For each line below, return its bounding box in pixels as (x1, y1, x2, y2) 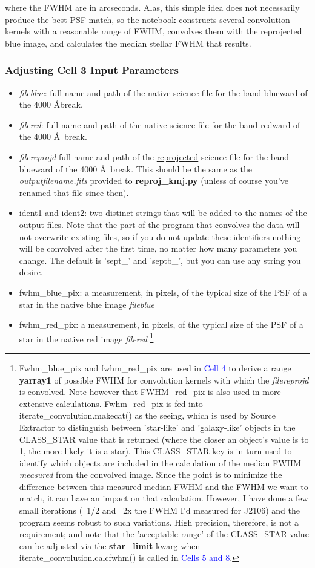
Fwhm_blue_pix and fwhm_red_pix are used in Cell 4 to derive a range (19, 361, 291, 374)
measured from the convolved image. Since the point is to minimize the (19, 468, 282, 481)
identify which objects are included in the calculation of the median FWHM (19, 456, 301, 469)
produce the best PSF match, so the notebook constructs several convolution (5, 13, 290, 25)
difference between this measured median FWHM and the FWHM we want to (19, 480, 308, 492)
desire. (19, 266, 43, 278)
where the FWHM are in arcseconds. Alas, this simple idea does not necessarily (5, 1, 300, 13)
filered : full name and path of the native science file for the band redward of (19, 118, 300, 131)
